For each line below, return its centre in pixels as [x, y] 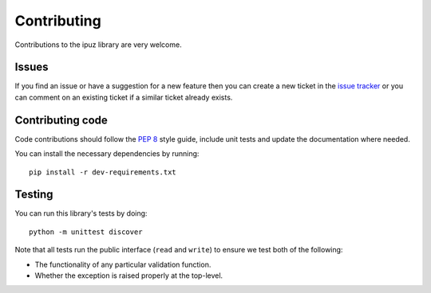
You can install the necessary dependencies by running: [107, 154]
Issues [32, 67]
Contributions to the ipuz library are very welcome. [99, 45]
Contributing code [61, 120]
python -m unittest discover [86, 232]
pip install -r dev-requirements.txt [103, 172]
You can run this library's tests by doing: [81, 213]
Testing [34, 195]
